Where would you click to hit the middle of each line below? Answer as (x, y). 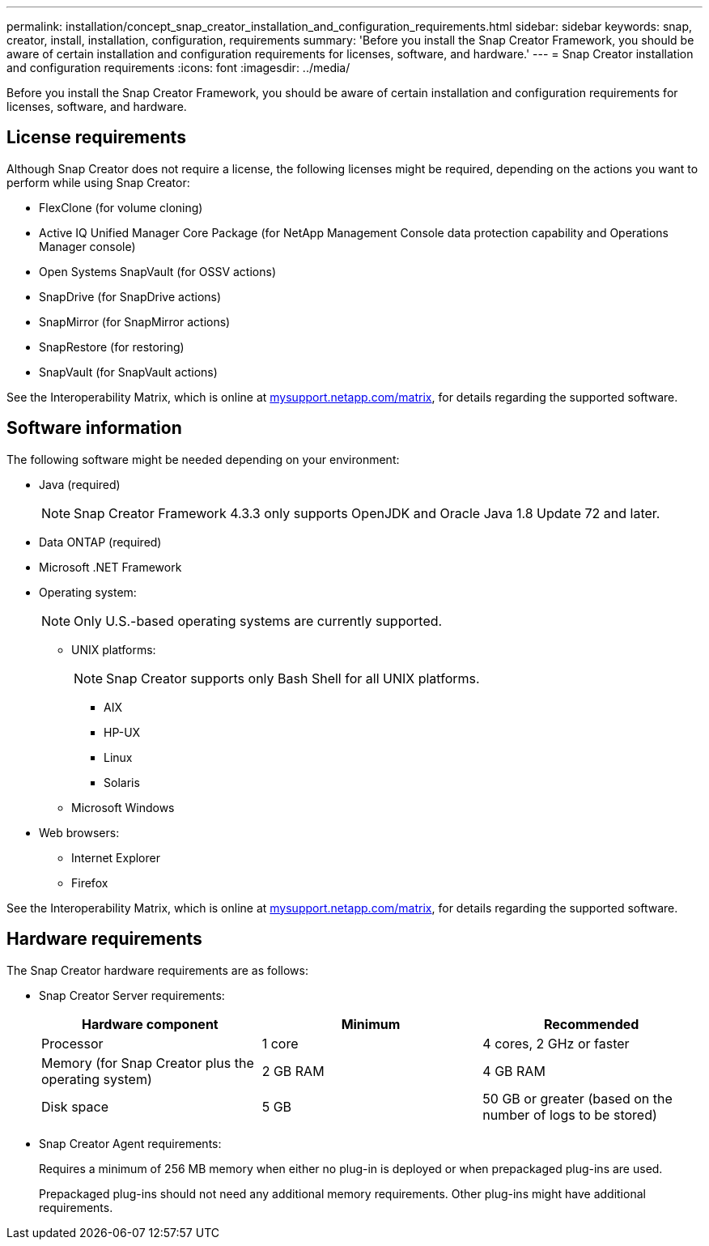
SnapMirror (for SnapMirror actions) (135, 321)
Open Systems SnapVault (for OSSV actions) (158, 271)
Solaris (122, 782)
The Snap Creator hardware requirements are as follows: (157, 970)
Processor (72, 1043)
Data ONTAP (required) (100, 542)
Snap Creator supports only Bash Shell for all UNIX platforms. (293, 678)
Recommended (591, 1024)
